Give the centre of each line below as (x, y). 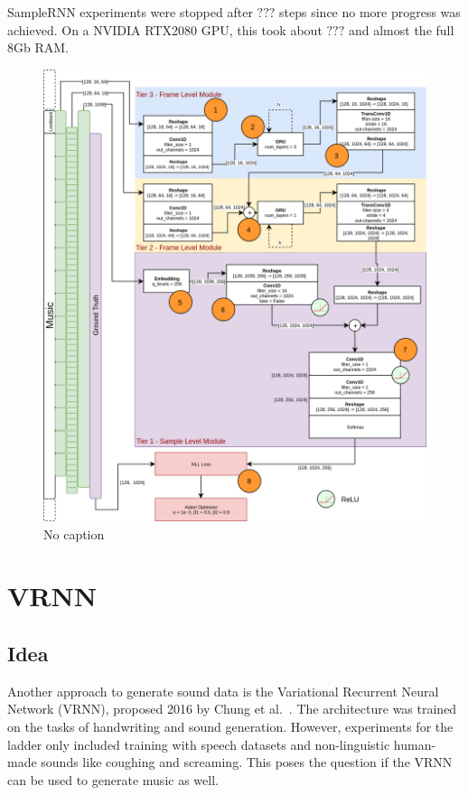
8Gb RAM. (38, 47)
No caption (74, 533)
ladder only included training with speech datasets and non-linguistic (199, 744)
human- (415, 744)
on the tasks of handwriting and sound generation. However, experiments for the (230, 726)
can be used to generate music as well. (113, 779)
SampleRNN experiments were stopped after (130, 12)
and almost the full (401, 29)
